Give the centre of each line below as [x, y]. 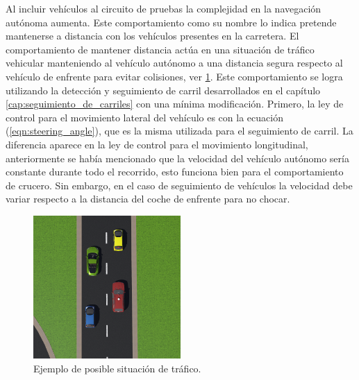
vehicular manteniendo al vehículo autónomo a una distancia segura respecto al [174, 63]
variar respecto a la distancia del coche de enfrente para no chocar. [148, 199]
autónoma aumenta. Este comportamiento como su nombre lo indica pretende [171, 22]
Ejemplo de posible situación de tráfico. [117, 368]
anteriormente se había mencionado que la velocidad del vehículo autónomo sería [177, 158]
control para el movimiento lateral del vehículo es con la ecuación [144, 117]
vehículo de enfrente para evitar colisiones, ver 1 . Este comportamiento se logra [174, 76]
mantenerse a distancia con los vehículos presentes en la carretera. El [152, 36]
